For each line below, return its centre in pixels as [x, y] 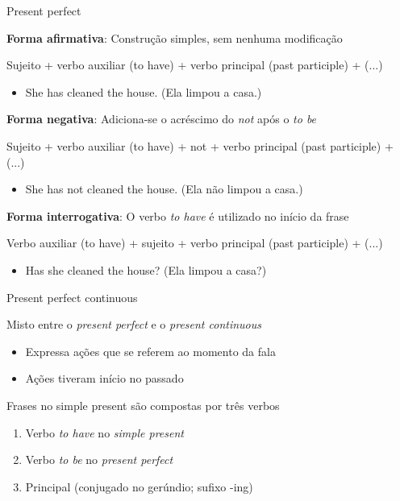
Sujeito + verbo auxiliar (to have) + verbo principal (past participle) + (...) [195, 65]
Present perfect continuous [72, 297]
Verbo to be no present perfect [99, 460]
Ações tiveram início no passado [104, 378]
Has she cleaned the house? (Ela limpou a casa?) [146, 269]
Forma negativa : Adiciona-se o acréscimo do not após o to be [162, 119]
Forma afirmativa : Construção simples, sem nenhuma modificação [175, 37]
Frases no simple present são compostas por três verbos [143, 405]
